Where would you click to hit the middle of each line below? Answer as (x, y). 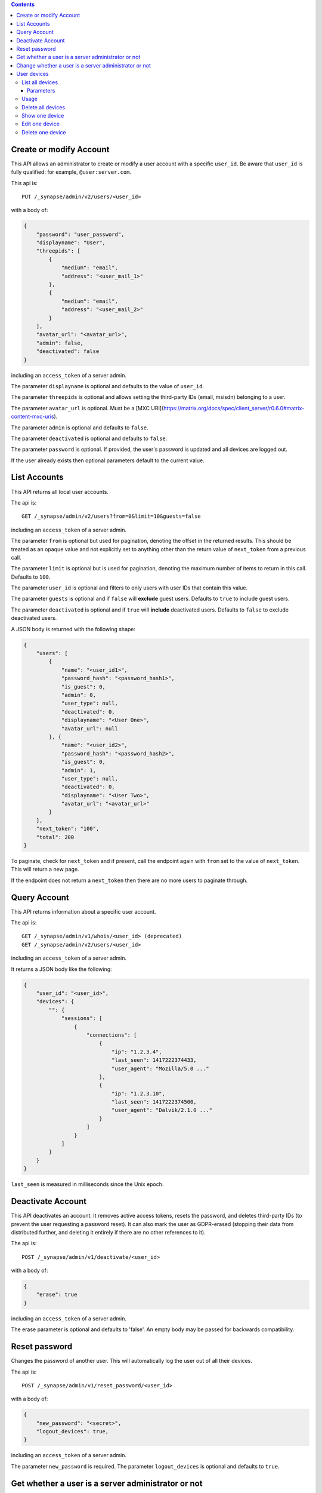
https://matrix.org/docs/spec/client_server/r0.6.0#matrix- (234, 408)
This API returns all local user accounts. (60, 491)
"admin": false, (60, 343)
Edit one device (41, 124)
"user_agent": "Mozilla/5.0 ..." (160, 1068)
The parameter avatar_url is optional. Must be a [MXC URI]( (87, 408)
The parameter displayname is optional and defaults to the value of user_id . (108, 386)
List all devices (40, 82)
